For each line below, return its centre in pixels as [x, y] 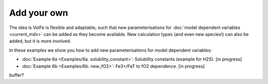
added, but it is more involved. [40, 41]
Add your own [39, 13]
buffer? [17, 75]
